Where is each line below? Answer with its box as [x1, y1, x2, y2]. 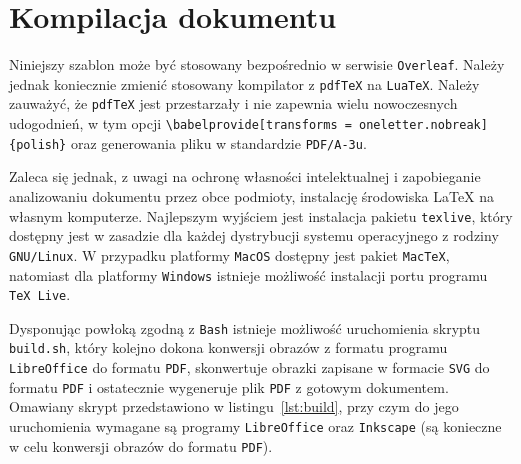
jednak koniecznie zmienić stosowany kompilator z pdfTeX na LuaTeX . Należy [9, 73, 480, 94]
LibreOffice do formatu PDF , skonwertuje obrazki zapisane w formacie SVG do [9, 357, 490, 378]
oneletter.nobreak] [359, 118, 488, 133]
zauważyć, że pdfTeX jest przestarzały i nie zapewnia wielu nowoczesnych [9, 93, 458, 114]
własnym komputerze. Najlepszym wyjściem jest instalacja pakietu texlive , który [9, 205, 513, 226]
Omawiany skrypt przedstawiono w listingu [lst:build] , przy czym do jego [9, 396, 459, 417]
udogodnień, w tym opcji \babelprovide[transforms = [9, 113, 352, 134]
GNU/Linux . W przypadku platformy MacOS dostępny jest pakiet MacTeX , [9, 244, 450, 265]
